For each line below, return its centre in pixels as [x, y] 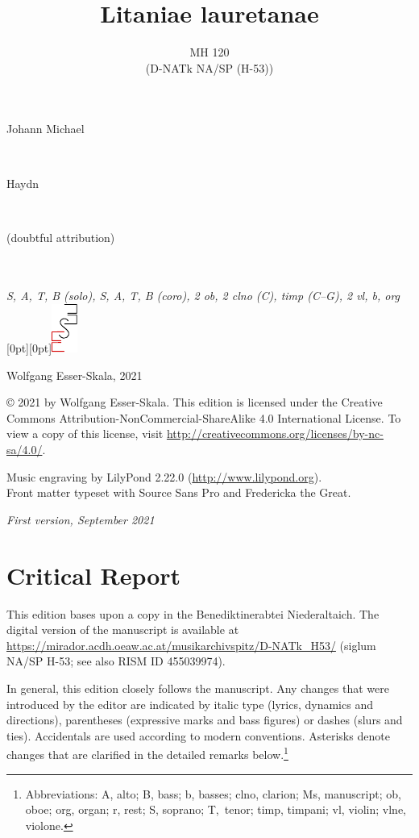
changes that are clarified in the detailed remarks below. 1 [147, 753]
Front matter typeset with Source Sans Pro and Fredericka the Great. [179, 492]
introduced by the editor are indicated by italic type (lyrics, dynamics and [190, 704]
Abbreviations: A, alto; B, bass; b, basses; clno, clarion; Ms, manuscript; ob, [213, 793]
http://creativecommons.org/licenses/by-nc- [275, 434]
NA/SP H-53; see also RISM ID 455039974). [116, 661]
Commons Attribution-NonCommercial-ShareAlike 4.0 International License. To [204, 417]
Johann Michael [46, 129]
